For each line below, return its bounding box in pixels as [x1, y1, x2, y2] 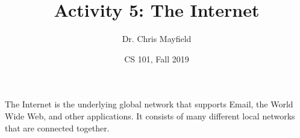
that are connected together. [5, 121, 110, 134]
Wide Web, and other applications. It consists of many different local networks [5, 109, 295, 122]
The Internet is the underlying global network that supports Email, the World [5, 98, 293, 110]
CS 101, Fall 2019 [124, 52, 189, 65]
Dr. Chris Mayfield [122, 32, 192, 45]
